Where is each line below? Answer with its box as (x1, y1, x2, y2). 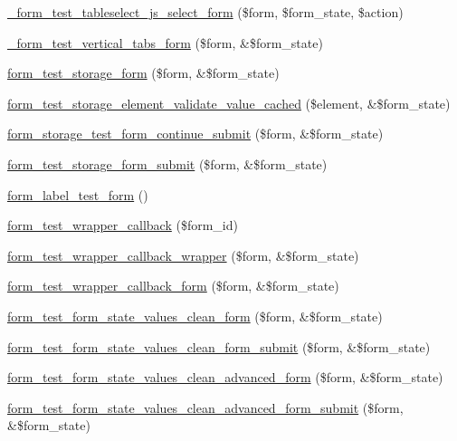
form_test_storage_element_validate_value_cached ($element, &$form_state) (7, 93, 451, 112)
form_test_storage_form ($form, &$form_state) (7, 63, 280, 82)
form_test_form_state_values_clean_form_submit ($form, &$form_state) (7, 337, 431, 356)
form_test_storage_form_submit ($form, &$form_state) (7, 154, 328, 173)
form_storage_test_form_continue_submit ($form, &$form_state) (7, 124, 384, 143)
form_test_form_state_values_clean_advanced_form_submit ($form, (7, 398, 404, 417)
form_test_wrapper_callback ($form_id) (7, 216, 238, 235)
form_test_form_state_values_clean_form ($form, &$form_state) (7, 306, 383, 325)
